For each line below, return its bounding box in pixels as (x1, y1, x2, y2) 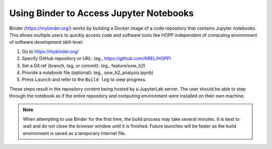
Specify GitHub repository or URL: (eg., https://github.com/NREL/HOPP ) (22, 55, 171, 61)
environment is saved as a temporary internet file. (23, 130, 126, 136)
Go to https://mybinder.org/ (22, 48, 79, 54)
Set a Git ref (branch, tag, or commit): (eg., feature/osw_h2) (22, 62, 146, 68)
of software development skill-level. (9, 39, 84, 45)
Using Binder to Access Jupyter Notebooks (9, 8, 194, 19)
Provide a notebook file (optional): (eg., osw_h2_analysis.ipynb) (22, 69, 154, 76)
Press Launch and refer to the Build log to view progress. (22, 77, 147, 83)
